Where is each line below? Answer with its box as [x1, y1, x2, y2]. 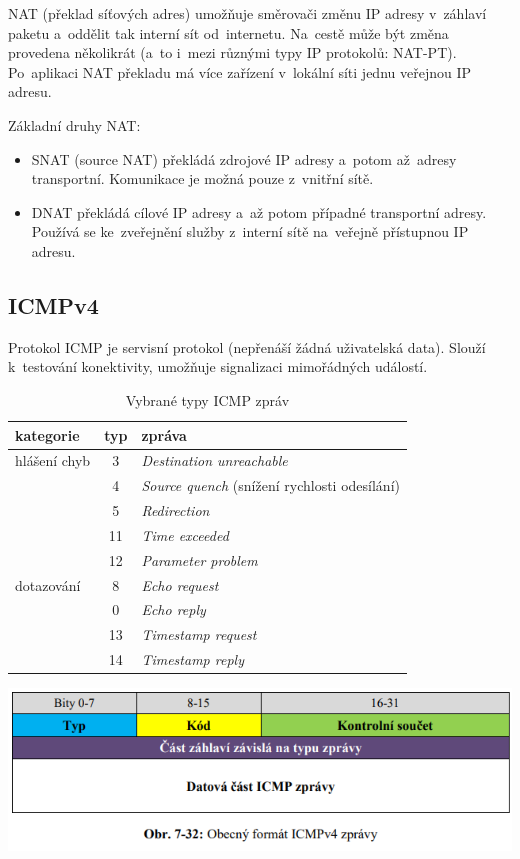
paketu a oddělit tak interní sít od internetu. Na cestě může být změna [8, 22, 449, 43]
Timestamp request [141, 624, 257, 645]
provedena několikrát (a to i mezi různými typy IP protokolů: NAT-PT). [8, 42, 457, 63]
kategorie [15, 424, 80, 445]
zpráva [141, 424, 187, 445]
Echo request [141, 574, 219, 595]
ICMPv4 [8, 289, 99, 320]
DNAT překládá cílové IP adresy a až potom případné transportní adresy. [31, 201, 487, 222]
